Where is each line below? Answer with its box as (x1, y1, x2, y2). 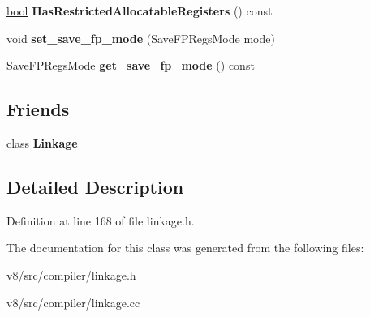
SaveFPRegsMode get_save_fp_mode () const (6, 57, 255, 74)
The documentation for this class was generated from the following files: (6, 239, 364, 256)
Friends (6, 96, 70, 122)
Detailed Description (6, 173, 184, 199)
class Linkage (6, 134, 78, 151)
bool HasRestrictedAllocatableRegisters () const (6, 2, 273, 19)
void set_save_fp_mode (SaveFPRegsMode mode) (6, 29, 275, 46)
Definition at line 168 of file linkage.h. (6, 212, 195, 229)
